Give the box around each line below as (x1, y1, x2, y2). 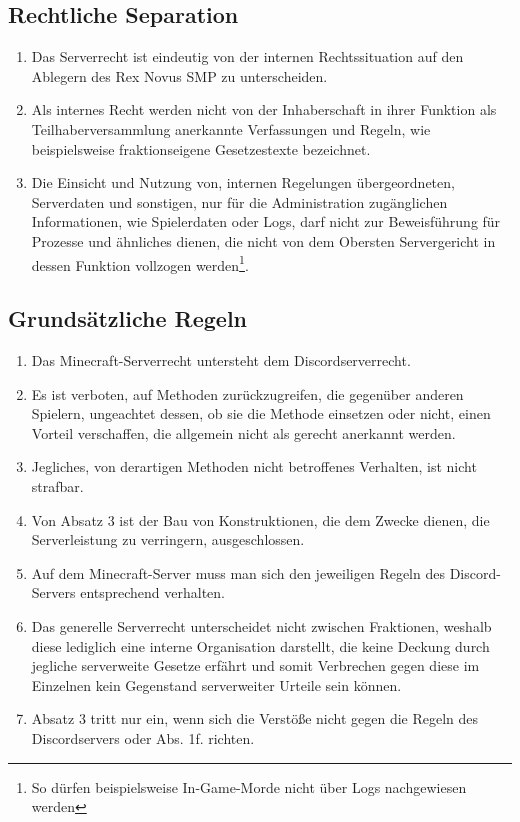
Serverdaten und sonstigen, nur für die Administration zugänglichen (31, 191, 448, 212)
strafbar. (31, 475, 84, 496)
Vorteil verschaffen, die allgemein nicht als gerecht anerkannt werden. (31, 422, 456, 443)
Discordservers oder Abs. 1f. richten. (31, 727, 255, 748)
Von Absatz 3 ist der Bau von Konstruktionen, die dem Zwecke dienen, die (31, 509, 490, 530)
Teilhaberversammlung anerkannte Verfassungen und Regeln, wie (31, 118, 431, 139)
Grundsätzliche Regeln (8, 303, 248, 334)
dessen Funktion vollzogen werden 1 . (31, 251, 249, 275)
